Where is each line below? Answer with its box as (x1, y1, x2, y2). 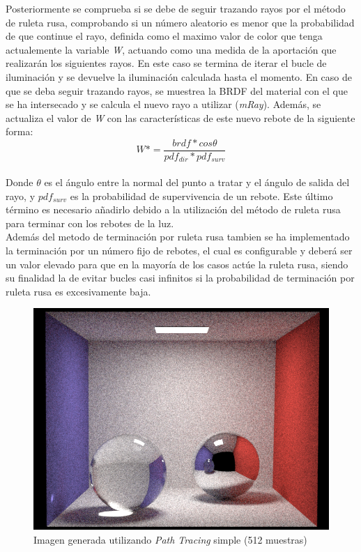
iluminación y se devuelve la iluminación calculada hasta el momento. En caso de (6, 69, 353, 84)
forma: (6, 124, 33, 139)
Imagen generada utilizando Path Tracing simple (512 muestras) (33, 532, 307, 546)
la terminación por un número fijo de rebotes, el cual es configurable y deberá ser (6, 243, 353, 258)
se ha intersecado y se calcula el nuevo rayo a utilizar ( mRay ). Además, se (6, 97, 321, 112)
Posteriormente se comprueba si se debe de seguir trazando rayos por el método (6, 1, 346, 15)
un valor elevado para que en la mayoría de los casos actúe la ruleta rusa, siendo (6, 256, 348, 271)
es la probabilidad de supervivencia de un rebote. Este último (70, 188, 333, 203)
